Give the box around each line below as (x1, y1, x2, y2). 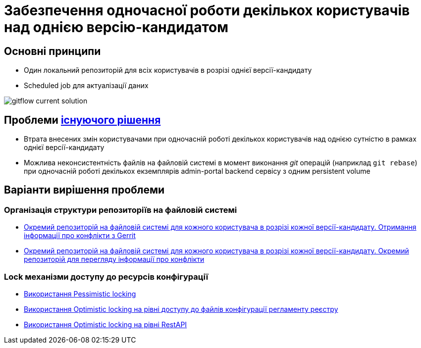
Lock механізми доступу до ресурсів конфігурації (4, 271, 209, 282)
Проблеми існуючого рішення (4, 113, 161, 126)
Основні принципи (4, 45, 101, 57)
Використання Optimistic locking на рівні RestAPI (24, 320, 187, 329)
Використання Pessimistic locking (24, 289, 136, 298)
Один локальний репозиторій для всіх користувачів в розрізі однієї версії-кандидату (24, 66, 312, 75)
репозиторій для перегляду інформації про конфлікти (24, 255, 205, 264)
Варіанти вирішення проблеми (4, 184, 165, 197)
